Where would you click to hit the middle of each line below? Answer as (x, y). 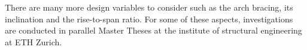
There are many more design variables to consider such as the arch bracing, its (149, 7)
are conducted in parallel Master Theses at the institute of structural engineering (153, 30)
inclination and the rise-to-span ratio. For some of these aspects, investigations (149, 19)
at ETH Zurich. (34, 41)
